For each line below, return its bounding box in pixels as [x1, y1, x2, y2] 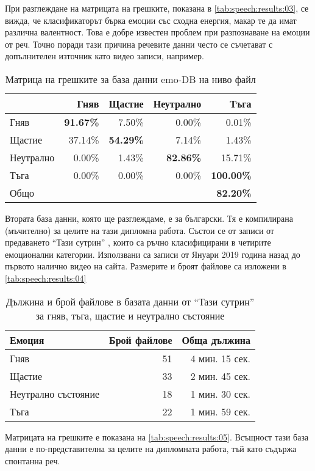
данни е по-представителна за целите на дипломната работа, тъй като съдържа [5, 442, 297, 455]
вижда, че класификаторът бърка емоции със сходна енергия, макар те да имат [5, 13, 297, 26]
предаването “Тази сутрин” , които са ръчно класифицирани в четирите [5, 236, 271, 249]
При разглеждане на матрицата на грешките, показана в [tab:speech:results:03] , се [5, 2, 309, 14]
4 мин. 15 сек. [190, 351, 251, 365]
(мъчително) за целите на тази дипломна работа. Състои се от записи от [5, 224, 274, 236]
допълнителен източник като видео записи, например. [5, 49, 205, 62]
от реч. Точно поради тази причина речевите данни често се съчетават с [5, 37, 273, 50]
